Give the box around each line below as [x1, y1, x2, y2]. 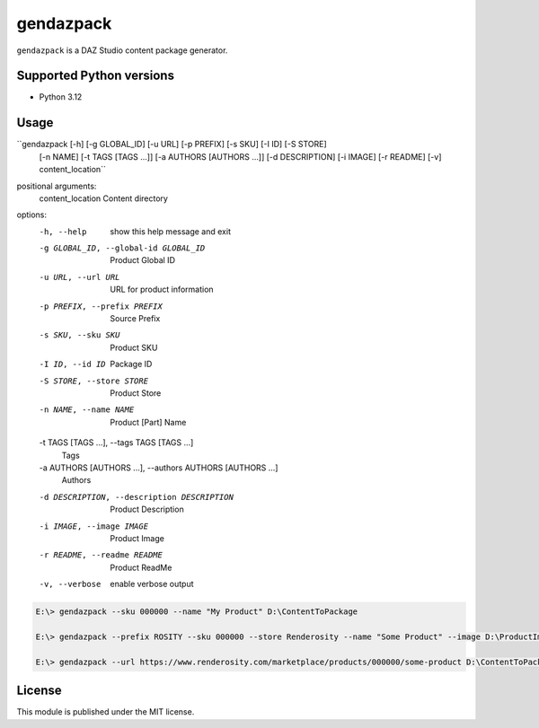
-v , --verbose [39, 579, 102, 590]
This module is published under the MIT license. [16, 706, 195, 717]
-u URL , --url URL [39, 272, 120, 282]
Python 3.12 [39, 92, 83, 102]
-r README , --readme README [39, 550, 163, 560]
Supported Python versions [16, 68, 175, 83]
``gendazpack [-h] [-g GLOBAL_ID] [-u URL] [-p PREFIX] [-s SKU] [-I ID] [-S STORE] [16, 139, 327, 150]
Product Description [110, 504, 184, 515]
